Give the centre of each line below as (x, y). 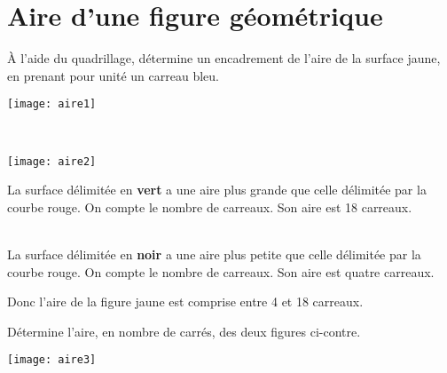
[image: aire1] (52, 104)
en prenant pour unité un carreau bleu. (113, 75)
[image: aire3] (52, 360)
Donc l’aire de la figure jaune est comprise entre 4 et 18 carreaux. (185, 302)
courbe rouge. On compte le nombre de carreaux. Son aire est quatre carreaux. (221, 271)
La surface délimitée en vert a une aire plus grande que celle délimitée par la (217, 190)
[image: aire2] (52, 161)
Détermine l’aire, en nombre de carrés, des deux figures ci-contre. (184, 331)
